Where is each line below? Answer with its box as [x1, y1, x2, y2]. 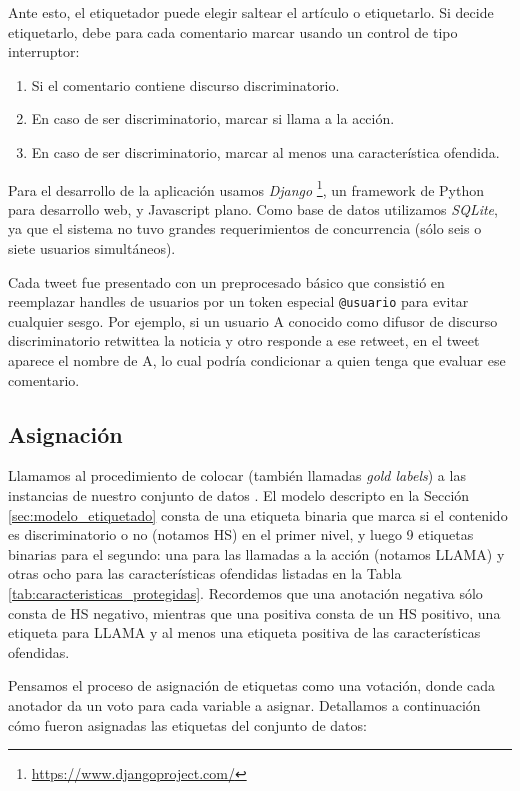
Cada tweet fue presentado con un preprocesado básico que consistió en [8, 271, 445, 292]
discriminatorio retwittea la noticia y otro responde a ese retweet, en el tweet [8, 330, 480, 351]
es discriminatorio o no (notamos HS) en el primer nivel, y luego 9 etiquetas [8, 524, 474, 545]
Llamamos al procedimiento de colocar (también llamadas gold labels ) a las [8, 465, 466, 486]
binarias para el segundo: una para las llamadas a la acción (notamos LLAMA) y [8, 543, 505, 564]
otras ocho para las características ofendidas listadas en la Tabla [8, 563, 402, 584]
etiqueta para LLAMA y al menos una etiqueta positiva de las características [8, 622, 481, 643]
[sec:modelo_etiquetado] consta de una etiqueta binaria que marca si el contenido [8, 504, 508, 525]
